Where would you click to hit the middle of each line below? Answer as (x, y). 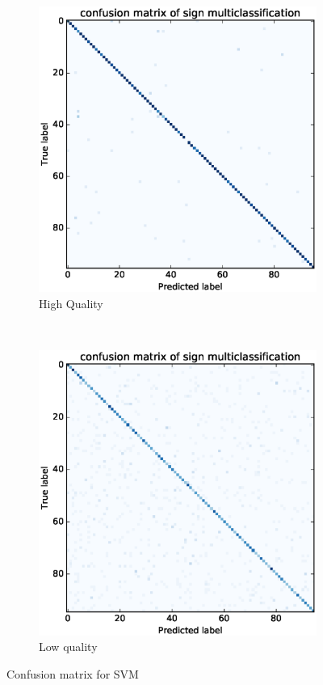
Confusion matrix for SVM (73, 673)
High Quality (71, 303)
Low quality (68, 647)
